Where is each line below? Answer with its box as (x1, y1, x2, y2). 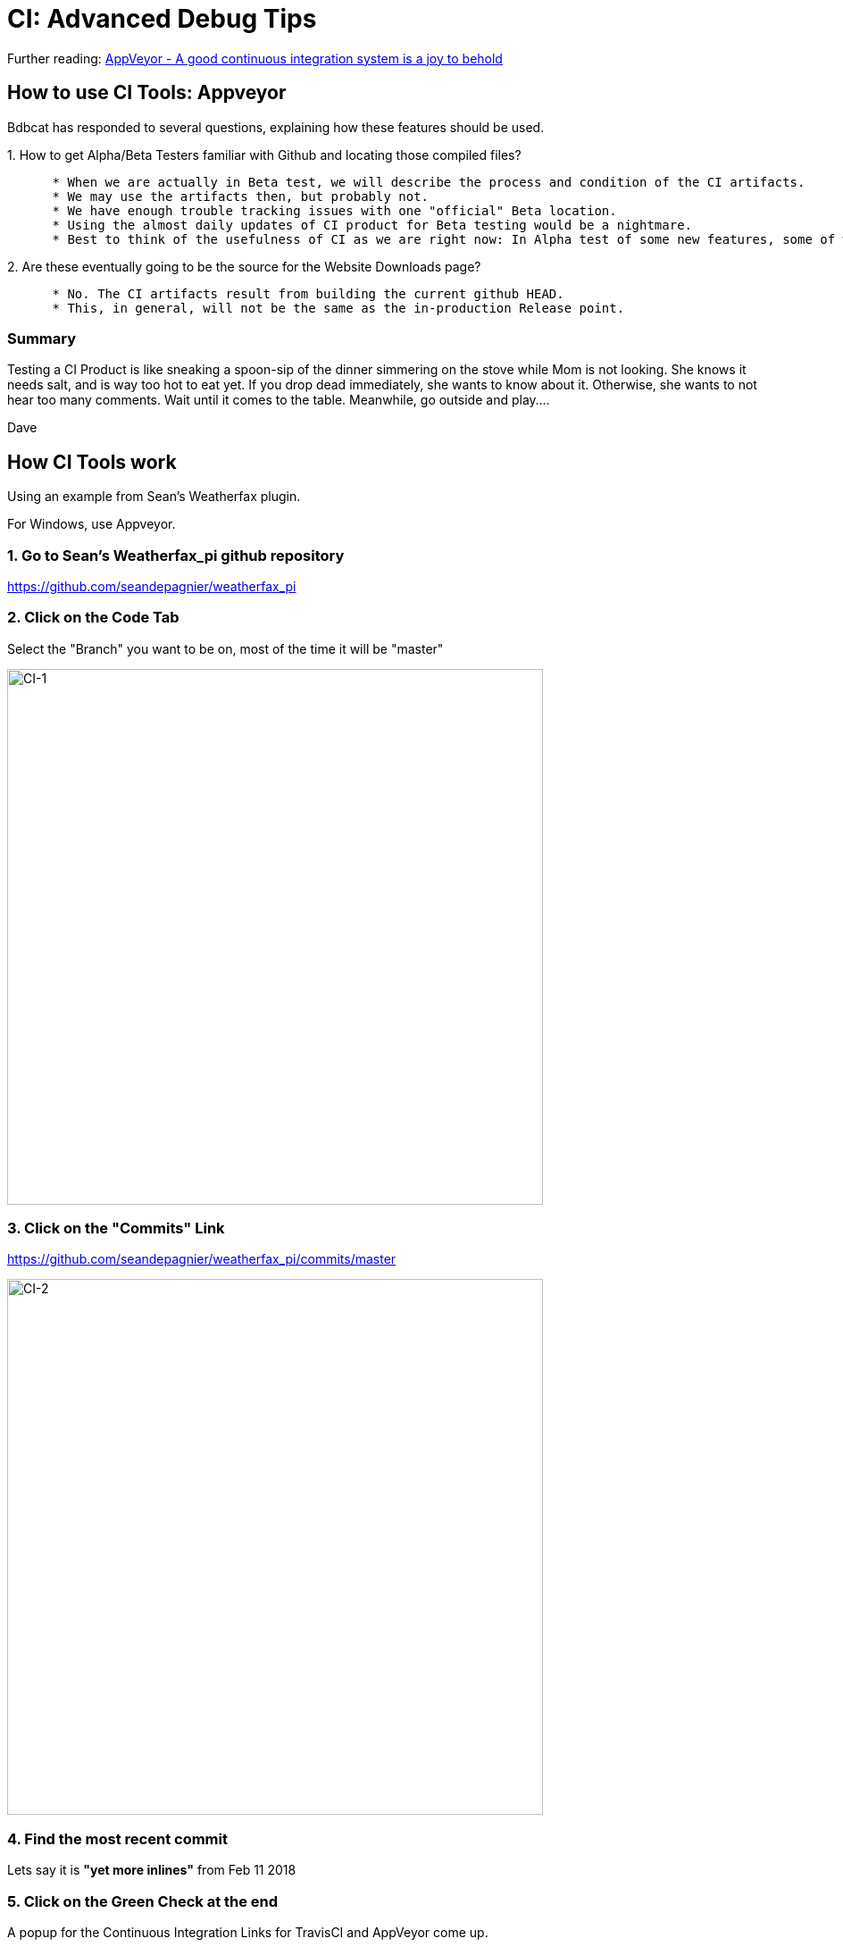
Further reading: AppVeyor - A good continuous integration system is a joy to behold (7, 50, 503, 66)
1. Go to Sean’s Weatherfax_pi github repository (7, 546, 345, 564)
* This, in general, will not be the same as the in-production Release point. (52, 300, 625, 315)
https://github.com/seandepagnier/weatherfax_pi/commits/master (7, 1251, 396, 1267)
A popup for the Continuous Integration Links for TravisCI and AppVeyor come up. (7, 1924, 488, 1940)
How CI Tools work (7, 450, 177, 473)
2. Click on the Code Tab (7, 608, 179, 627)
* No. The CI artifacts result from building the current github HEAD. (52, 286, 564, 301)
